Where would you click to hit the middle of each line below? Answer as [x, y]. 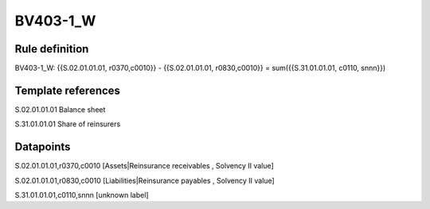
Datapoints [43, 147]
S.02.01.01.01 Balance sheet [60, 109]
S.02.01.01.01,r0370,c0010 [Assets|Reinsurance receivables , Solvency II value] [144, 166]
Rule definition [52, 49]
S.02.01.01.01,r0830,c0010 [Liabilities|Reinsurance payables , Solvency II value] [145, 180]
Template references [68, 90]
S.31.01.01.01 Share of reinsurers [68, 124]
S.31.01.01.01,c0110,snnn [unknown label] [82, 195]
